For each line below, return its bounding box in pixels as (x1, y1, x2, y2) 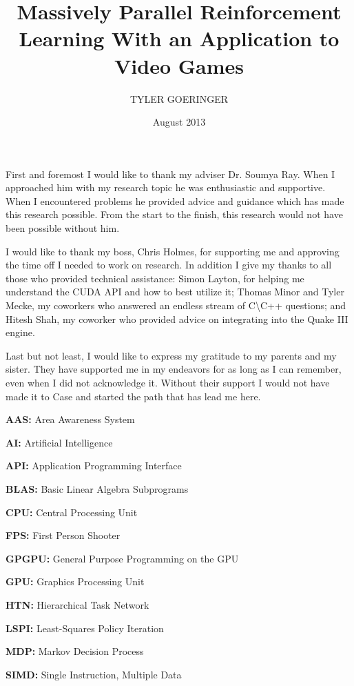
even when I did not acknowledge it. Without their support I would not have (6, 375, 330, 389)
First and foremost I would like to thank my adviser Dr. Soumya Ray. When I (6, 166, 335, 181)
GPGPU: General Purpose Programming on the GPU (6, 551, 239, 565)
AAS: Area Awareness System (6, 412, 135, 427)
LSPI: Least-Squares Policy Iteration (6, 620, 164, 635)
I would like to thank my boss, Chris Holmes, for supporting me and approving (6, 244, 340, 258)
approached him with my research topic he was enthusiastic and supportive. (6, 180, 326, 195)
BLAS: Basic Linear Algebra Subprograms (6, 481, 189, 496)
